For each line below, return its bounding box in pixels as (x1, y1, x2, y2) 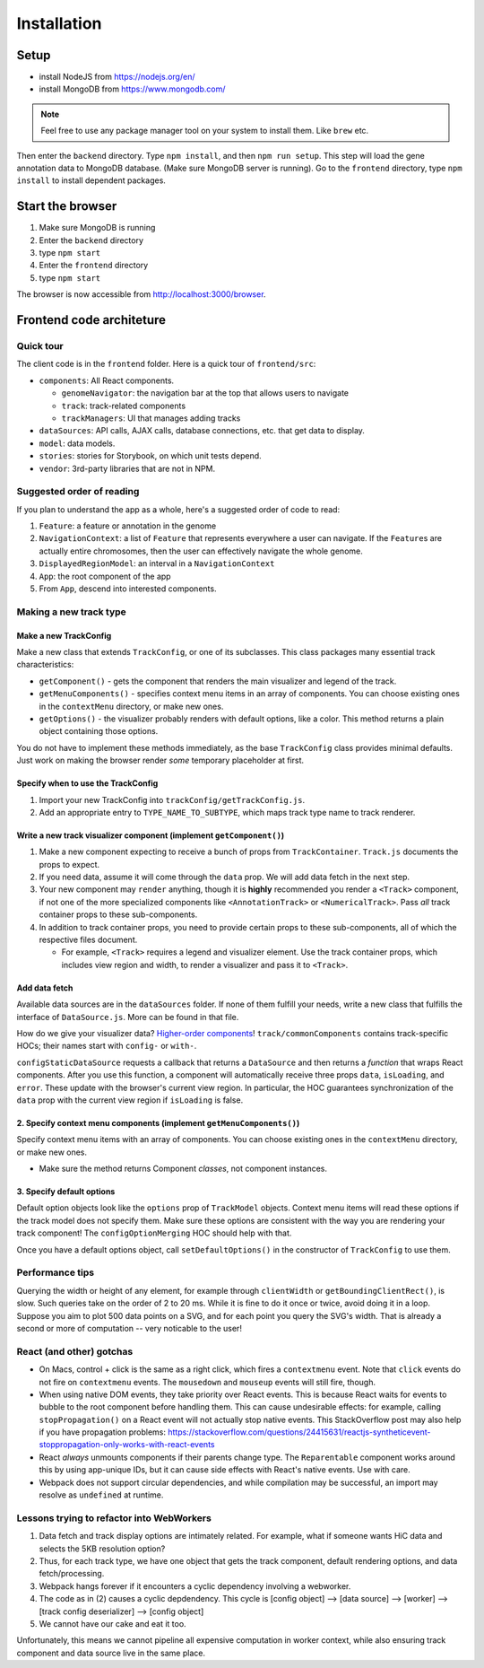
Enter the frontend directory (39, 260, 149, 271)
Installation (16, 13, 102, 33)
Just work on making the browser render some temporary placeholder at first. (16, 755, 305, 766)
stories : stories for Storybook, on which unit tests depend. (39, 450, 262, 461)
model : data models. (39, 438, 116, 449)
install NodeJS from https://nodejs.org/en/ (39, 72, 195, 83)
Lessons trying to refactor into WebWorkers (16, 1512, 212, 1524)
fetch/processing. (39, 1568, 105, 1579)
